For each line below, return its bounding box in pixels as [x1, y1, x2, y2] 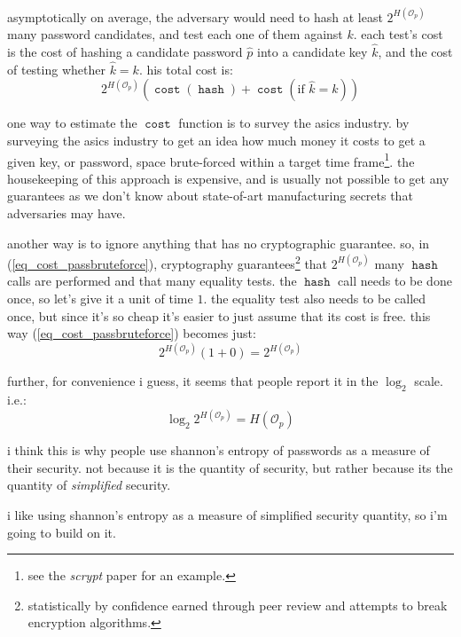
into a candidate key [257, 42, 368, 60]
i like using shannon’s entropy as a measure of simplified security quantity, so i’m [7, 505, 448, 523]
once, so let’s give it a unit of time [7, 288, 193, 307]
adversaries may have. [7, 203, 126, 222]
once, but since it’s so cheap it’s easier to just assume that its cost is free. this [7, 306, 431, 325]
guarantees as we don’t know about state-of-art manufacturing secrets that [7, 186, 413, 205]
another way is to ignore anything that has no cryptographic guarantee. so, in [7, 233, 430, 252]
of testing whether [7, 59, 105, 78]
